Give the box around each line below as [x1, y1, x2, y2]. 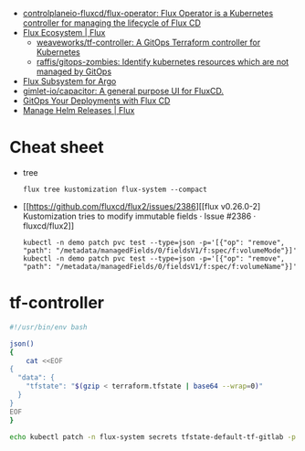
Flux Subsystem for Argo [22, 76, 117, 86]
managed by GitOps [36, 66, 112, 77]
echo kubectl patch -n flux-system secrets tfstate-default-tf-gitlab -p [9, 432, 297, 442]
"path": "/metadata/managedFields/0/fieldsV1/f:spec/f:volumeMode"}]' [22, 246, 298, 255]
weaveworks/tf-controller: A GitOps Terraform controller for [36, 37, 261, 48]
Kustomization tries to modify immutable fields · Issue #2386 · [22, 210, 257, 221]
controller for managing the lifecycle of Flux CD [22, 17, 201, 28]
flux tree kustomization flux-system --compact [22, 185, 207, 194]
